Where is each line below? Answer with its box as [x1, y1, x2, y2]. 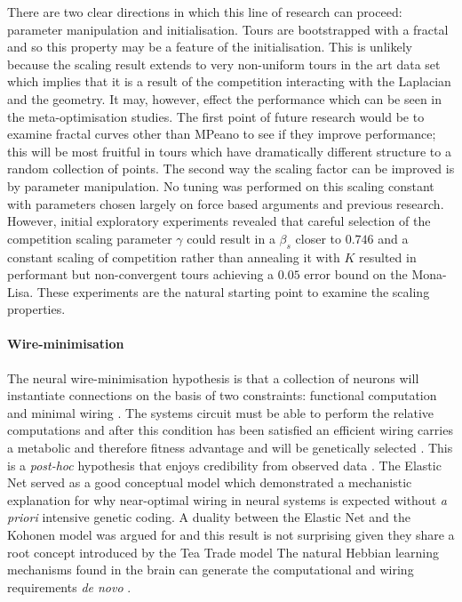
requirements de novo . [7, 577, 131, 596]
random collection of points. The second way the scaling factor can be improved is [7, 159, 455, 178]
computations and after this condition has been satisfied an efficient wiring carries [7, 421, 453, 439]
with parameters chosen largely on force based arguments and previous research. [7, 194, 444, 213]
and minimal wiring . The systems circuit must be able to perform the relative [7, 403, 434, 421]
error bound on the [304, 265, 408, 284]
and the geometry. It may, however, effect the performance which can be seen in [7, 89, 442, 108]
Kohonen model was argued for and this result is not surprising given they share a [7, 526, 455, 544]
